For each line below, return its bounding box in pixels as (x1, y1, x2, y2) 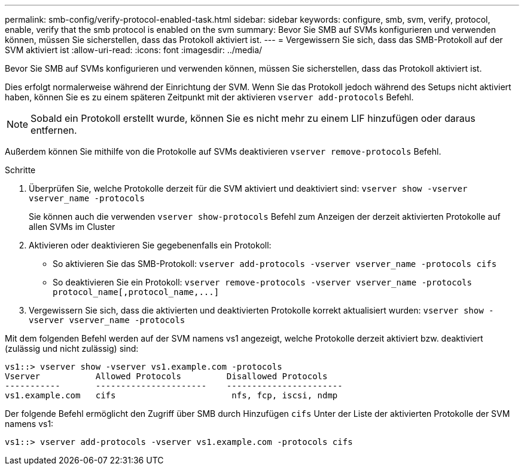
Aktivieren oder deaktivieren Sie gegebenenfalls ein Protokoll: (29, 240, 272, 250)
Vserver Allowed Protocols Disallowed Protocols (5, 371, 328, 381)
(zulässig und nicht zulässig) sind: (5, 343, 139, 354)
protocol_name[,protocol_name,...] (53, 287, 220, 297)
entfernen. (31, 124, 77, 136)
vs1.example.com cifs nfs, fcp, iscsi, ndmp (5, 391, 338, 400)
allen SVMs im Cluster (29, 222, 115, 232)
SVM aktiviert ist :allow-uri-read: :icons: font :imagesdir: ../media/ (5, 45, 263, 55)
